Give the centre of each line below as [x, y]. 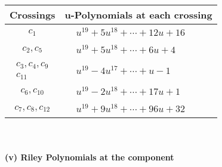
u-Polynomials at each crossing [138, 15]
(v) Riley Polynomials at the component [90, 157]
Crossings [33, 15]
